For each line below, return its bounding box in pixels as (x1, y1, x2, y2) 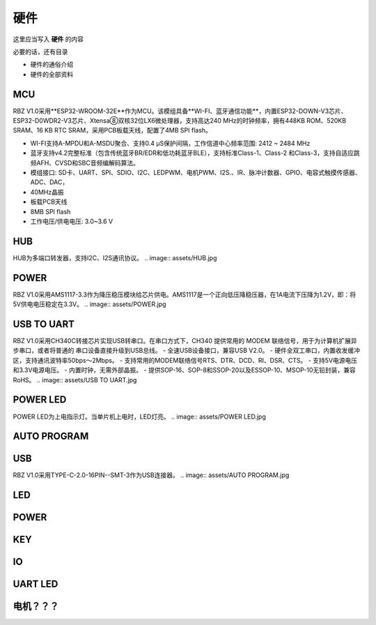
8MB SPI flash (30, 207, 71, 216)
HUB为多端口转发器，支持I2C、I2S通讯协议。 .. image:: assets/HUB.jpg (13, 253, 217, 262)
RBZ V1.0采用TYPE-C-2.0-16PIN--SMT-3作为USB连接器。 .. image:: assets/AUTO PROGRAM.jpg (13, 471, 290, 479)
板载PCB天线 (30, 197, 68, 206)
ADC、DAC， (30, 178, 69, 186)
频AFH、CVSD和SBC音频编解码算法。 (30, 158, 139, 167)
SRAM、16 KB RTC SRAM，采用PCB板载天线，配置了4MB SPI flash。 (13, 126, 212, 135)
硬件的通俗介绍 (30, 60, 73, 69)
